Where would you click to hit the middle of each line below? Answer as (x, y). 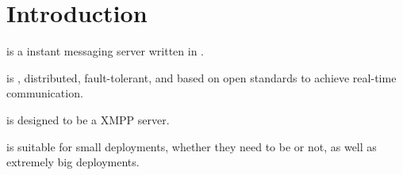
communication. (45, 93)
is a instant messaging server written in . (105, 51)
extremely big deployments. (73, 162)
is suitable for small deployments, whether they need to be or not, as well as (192, 146)
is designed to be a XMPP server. (88, 119)
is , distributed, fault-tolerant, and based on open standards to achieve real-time (201, 77)
